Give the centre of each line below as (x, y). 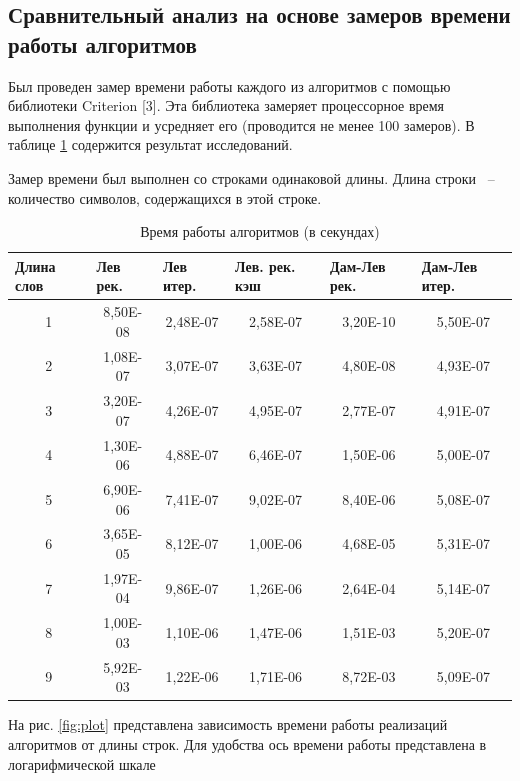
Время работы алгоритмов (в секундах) (260, 231)
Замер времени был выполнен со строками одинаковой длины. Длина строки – (251, 177)
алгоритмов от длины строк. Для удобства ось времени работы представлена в (247, 743)
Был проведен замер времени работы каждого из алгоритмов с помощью (229, 85)
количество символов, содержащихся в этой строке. (165, 197)
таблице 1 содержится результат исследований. (150, 144)
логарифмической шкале (82, 763)
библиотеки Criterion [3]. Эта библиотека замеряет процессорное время (226, 105)
